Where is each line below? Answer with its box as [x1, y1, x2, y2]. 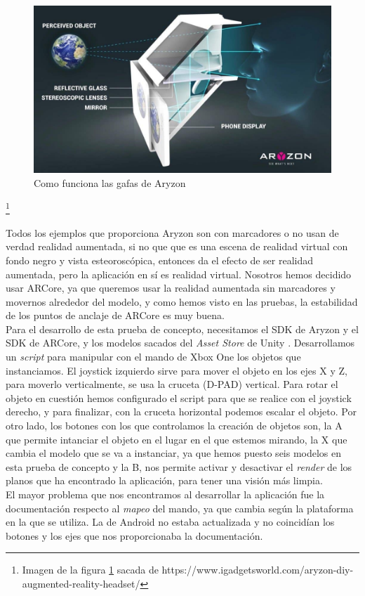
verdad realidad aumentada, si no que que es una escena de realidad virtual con [6, 239, 348, 254]
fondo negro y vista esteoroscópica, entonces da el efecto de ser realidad [6, 252, 313, 267]
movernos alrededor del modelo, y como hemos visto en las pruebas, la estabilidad [6, 294, 358, 309]
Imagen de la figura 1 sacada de [22, 562, 159, 577]
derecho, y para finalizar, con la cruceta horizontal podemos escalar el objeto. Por [6, 404, 357, 419]
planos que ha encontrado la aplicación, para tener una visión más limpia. [6, 473, 323, 488]
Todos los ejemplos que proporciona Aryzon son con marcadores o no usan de [6, 225, 339, 240]
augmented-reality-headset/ [22, 576, 140, 590]
